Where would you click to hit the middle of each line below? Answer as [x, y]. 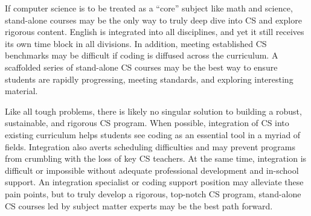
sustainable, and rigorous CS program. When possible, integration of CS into [147, 123]
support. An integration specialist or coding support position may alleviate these [154, 182]
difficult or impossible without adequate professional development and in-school [152, 170]
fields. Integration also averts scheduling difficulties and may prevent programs [150, 146]
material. [21, 91]
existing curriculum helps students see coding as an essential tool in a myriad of [153, 134]
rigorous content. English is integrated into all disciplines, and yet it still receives [155, 32]
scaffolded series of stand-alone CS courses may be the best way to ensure [141, 67]
